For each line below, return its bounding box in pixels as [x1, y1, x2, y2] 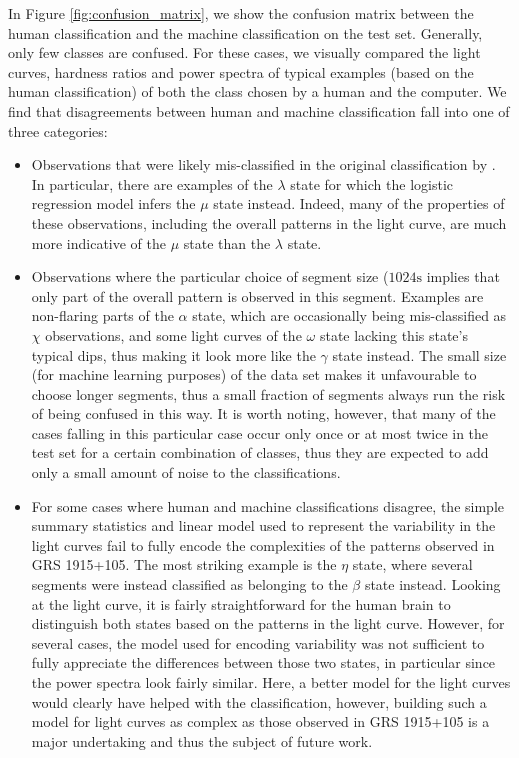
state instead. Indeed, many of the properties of [213, 193, 505, 214]
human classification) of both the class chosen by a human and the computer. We [8, 81, 507, 102]
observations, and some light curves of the [45, 324, 302, 345]
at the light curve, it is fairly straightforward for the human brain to [31, 593, 451, 614]
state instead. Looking [364, 574, 501, 595]
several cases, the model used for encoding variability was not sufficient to [31, 632, 485, 653]
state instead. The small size [332, 344, 507, 365]
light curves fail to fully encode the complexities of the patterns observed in [31, 534, 495, 555]
